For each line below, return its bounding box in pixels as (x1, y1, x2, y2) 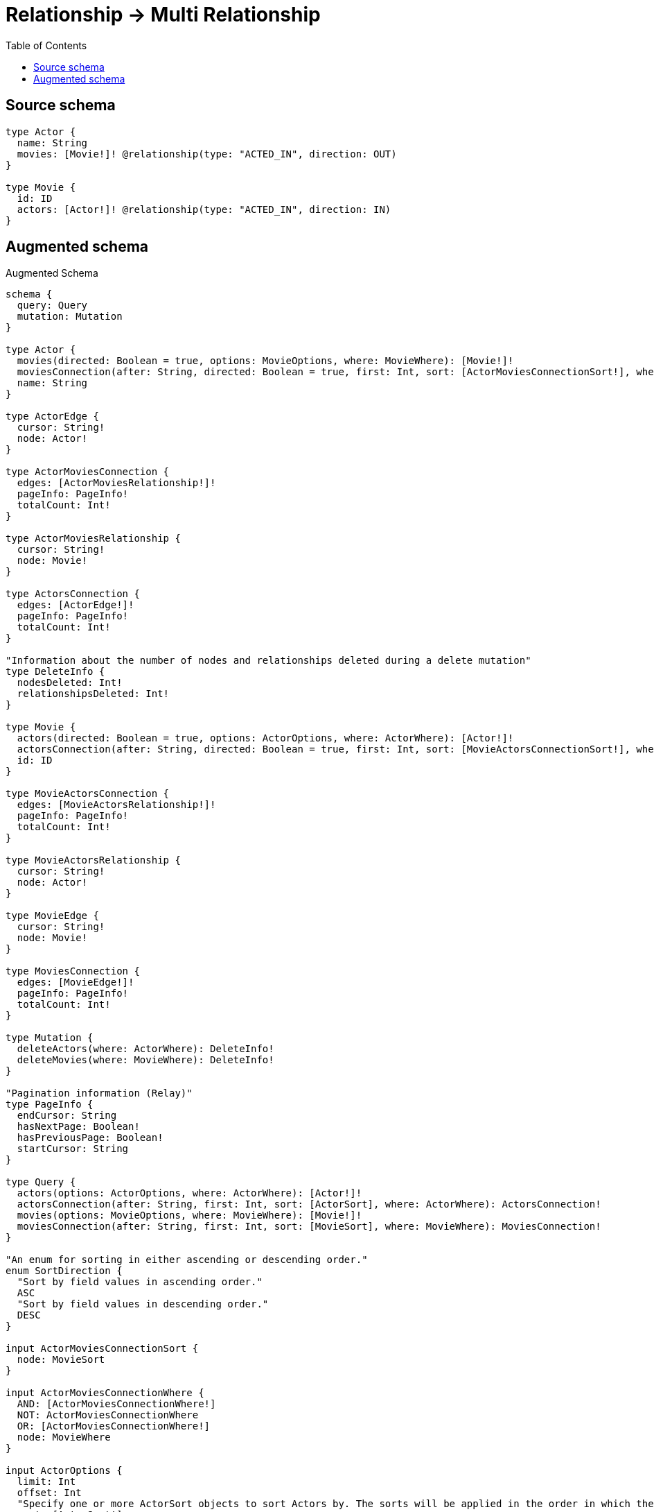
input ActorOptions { (6, 1465, 123, 1477)
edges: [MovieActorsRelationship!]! (17, 799, 216, 811)
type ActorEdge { (6, 411, 99, 422)
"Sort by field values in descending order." (17, 1298, 269, 1310)
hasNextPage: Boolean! (17, 1121, 140, 1133)
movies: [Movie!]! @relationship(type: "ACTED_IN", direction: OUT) (17, 148, 397, 160)
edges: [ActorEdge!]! (17, 599, 134, 611)
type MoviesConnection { (6, 965, 140, 977)
